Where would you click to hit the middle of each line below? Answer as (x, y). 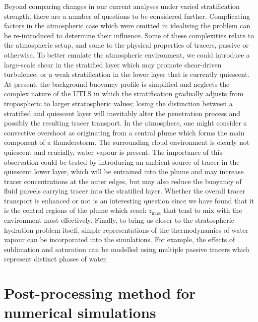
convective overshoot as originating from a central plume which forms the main (124, 132)
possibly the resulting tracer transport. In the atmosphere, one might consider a (126, 123)
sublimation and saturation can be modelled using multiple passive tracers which (127, 249)
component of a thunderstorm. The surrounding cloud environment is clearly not (127, 142)
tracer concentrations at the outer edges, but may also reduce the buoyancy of (123, 181)
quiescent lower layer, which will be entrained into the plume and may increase (124, 171)
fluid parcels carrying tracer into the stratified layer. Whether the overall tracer (125, 191)
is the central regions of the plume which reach (75, 210)
